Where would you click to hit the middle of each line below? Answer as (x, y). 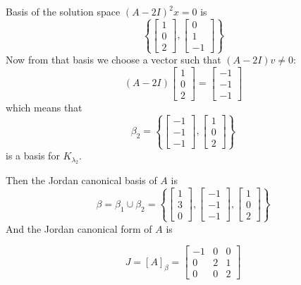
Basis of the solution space (63, 11)
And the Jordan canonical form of (79, 228)
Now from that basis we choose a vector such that (113, 60)
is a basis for (33, 156)
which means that (44, 107)
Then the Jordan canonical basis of (81, 180)
